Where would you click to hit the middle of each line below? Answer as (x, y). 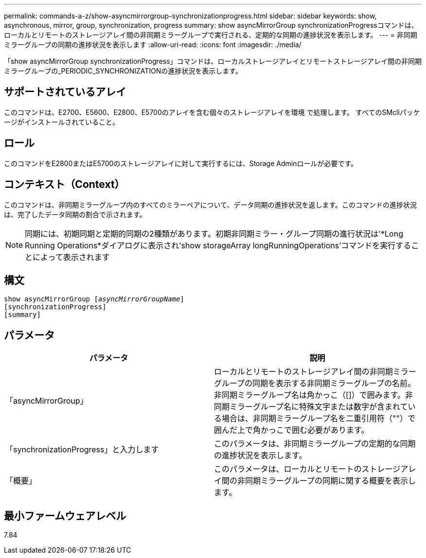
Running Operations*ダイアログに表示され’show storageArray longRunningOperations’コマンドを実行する (218, 245)
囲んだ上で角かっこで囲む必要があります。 (292, 430)
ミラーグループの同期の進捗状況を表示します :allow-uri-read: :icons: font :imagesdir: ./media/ (153, 45)
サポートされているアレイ (65, 92)
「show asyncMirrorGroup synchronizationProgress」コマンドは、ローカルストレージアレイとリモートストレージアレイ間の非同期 (213, 61)
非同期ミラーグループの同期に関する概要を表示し (327, 481)
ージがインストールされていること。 (62, 122)
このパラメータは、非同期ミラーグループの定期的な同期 (315, 444)
